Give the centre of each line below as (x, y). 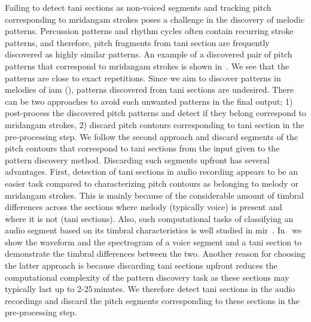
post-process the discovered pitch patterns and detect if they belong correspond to (155, 113)
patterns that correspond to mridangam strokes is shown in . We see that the (147, 66)
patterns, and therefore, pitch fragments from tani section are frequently (137, 42)
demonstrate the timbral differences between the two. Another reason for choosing (155, 253)
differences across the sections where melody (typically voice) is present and (144, 207)
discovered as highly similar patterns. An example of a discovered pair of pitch (149, 54)
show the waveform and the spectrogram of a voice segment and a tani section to (153, 242)
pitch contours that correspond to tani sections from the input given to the (142, 148)
